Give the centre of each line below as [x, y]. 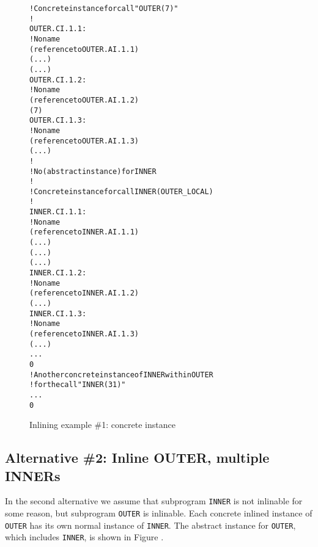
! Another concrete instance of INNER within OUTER [121, 375]
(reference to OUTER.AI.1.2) [84, 100]
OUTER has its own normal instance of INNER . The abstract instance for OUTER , [150, 525]
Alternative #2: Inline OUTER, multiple [137, 458]
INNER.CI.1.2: [58, 273]
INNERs [33, 475]
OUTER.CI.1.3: [58, 121]
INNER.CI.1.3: [58, 313]
